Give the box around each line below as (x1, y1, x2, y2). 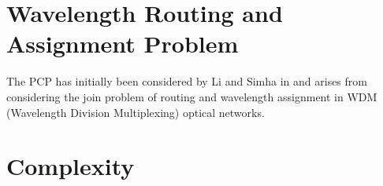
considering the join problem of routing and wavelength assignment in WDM (6, 88, 377, 104)
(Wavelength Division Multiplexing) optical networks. (6, 104, 265, 120)
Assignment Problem (6, 27, 239, 60)
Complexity (6, 150, 135, 182)
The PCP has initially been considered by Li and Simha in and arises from (6, 73, 367, 89)
